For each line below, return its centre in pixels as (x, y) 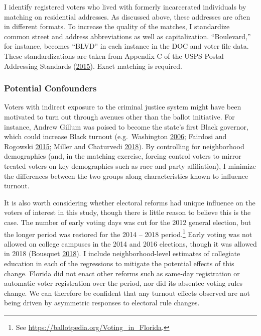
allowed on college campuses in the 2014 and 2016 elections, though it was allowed (130, 243)
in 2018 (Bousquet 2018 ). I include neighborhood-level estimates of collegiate (122, 253)
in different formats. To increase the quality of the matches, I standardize (117, 26)
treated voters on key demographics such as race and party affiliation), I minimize (130, 165)
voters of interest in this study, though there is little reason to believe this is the (127, 212)
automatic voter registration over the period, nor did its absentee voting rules (123, 283)
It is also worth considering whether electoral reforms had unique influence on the (130, 202)
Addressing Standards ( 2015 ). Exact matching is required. (93, 66)
